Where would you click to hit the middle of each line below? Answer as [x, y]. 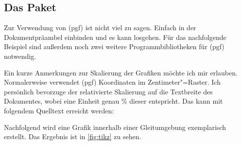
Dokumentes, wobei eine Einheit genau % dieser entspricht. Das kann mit [113, 101]
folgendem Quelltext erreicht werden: [59, 110]
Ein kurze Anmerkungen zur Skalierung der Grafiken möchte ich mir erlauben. [121, 72]
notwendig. [20, 56]
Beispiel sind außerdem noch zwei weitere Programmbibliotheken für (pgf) [114, 46]
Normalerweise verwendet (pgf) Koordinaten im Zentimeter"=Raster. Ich [112, 82]
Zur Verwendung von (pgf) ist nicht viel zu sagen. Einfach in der [100, 27]
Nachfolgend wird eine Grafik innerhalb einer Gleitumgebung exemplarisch [115, 127]
